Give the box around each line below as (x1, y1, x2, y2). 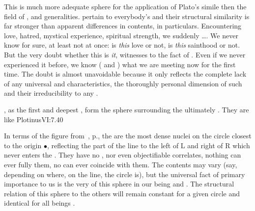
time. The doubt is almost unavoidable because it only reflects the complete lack (4, 69, 247, 79)
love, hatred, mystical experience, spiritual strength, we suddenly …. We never (4, 30, 238, 40)
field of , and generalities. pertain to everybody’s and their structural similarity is (4, 11, 250, 21)
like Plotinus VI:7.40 (4, 114, 63, 124)
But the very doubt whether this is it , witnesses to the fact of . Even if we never (4, 49, 246, 59)
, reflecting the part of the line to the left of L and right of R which (47, 140, 250, 150)
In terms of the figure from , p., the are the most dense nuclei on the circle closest (4, 131, 252, 141)
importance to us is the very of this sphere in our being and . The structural (4, 179, 234, 189)
